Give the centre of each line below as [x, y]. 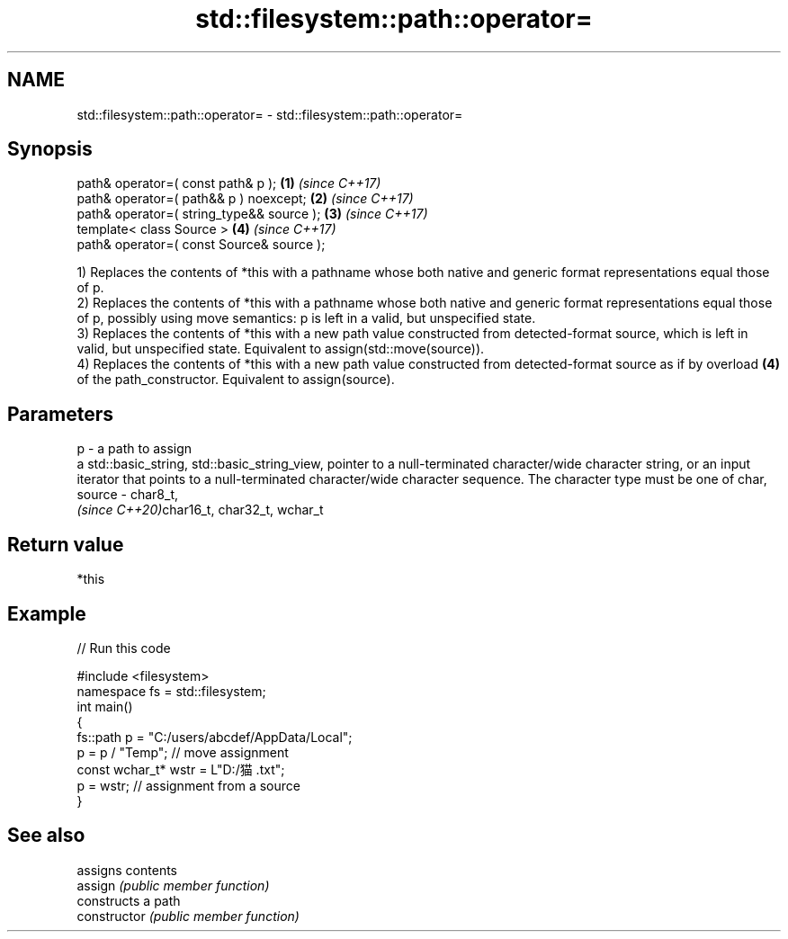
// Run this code [124, 648]
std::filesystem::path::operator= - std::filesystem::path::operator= [270, 114]
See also [46, 836]
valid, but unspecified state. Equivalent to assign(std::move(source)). [281, 349]
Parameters [60, 414]
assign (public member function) [173, 885]
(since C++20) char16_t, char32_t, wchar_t [200, 510]
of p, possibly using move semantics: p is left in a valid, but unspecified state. [306, 318]
